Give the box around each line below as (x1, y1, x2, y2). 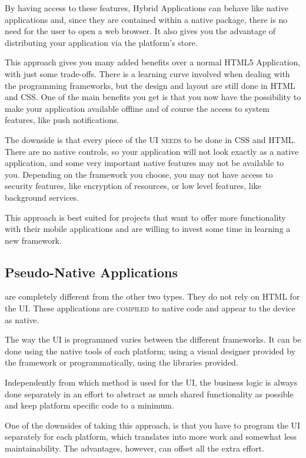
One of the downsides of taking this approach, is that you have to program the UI (5, 419, 301, 431)
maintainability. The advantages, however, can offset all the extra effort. (5, 442, 264, 454)
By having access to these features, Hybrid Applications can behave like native (5, 2, 289, 14)
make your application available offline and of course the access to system (5, 102, 270, 114)
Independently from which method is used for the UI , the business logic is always (5, 376, 298, 389)
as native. (5, 313, 39, 326)
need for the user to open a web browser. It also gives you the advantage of (5, 25, 276, 37)
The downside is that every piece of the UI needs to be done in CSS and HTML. (5, 133, 296, 145)
